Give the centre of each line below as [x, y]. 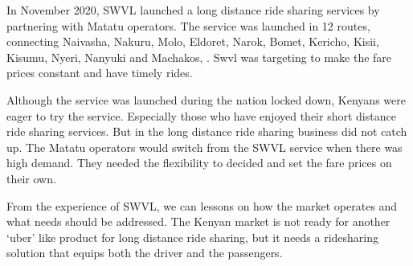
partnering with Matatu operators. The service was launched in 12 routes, [188, 25]
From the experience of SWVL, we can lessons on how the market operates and [202, 205]
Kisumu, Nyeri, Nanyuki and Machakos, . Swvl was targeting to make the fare [199, 57]
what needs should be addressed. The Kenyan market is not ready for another [198, 221]
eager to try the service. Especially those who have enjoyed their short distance [201, 115]
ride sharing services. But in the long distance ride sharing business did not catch [207, 131]
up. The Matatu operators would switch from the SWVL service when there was [204, 147]
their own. [31, 178]
